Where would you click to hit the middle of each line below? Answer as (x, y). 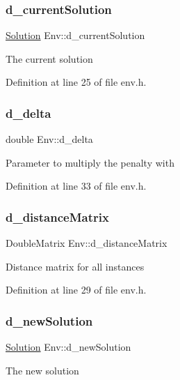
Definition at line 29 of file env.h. (76, 290)
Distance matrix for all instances (75, 266)
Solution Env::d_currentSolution (75, 35)
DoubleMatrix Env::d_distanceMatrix (87, 243)
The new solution (42, 370)
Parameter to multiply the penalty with (90, 162)
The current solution (49, 58)
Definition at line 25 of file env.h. (76, 82)
